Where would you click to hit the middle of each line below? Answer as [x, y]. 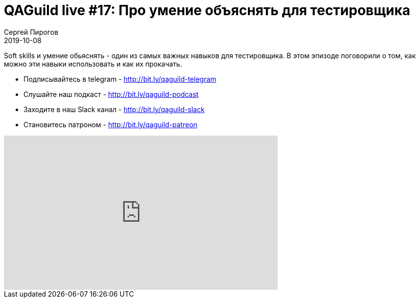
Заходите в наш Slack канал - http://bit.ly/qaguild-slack [114, 109]
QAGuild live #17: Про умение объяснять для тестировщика [207, 10]
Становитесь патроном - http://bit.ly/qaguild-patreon [111, 124]
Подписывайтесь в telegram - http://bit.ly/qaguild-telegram [120, 79]
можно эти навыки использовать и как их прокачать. [93, 64]
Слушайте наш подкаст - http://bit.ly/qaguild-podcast [111, 94]
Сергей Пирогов [31, 32]
